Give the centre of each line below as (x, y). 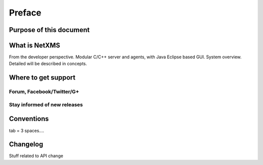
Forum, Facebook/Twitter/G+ (44, 92)
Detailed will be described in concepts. (48, 64)
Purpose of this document (49, 30)
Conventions (29, 119)
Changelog (26, 144)
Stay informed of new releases (46, 104)
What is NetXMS (35, 45)
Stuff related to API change (36, 156)
